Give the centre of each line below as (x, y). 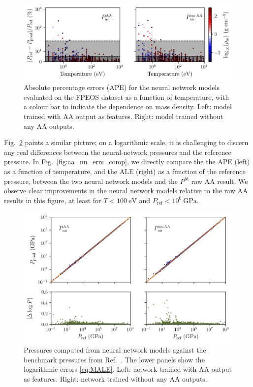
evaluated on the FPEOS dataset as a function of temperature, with (126, 97)
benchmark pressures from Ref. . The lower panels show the (114, 359)
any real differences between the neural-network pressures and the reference (118, 152)
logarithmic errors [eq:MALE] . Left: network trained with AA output (128, 369)
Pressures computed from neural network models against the (115, 350)
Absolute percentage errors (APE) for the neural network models (122, 87)
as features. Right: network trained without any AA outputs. (115, 379)
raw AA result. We (220, 181)
